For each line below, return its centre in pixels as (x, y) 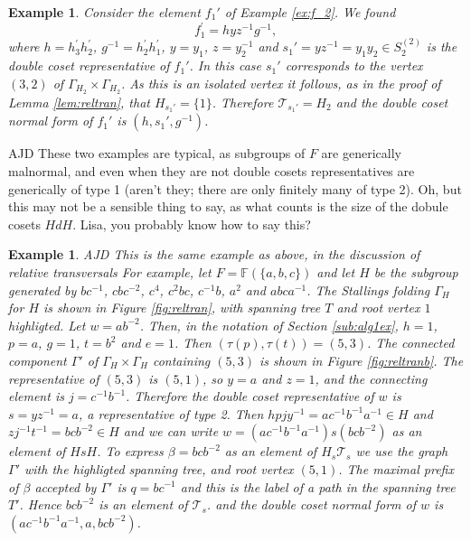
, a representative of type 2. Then (171, 413)
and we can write (171, 431)
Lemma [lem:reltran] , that (79, 102)
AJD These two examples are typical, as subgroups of (157, 153)
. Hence (40, 504)
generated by (42, 289)
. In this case (225, 65)
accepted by (66, 486)
